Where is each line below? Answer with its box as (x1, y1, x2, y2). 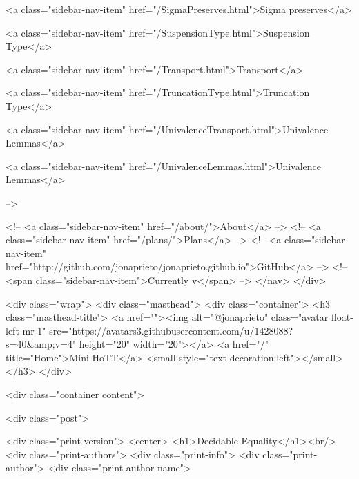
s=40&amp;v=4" (6, 337, 77, 351)
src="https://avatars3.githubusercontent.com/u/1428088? (49, 323, 293, 337)
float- (331, 310, 353, 324)
